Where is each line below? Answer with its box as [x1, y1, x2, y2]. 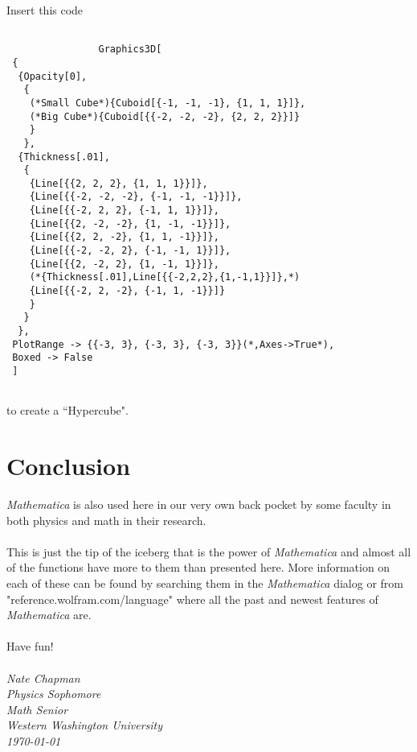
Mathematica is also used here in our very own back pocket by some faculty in [6, 496, 391, 513]
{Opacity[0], [18, 70, 88, 82]
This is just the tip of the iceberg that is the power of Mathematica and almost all [6, 543, 411, 560]
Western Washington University [6, 717, 163, 733]
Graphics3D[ [98, 43, 162, 56]
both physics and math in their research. [6, 511, 206, 528]
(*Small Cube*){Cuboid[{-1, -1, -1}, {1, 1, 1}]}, [29, 97, 306, 109]
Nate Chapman [6, 669, 80, 686]
